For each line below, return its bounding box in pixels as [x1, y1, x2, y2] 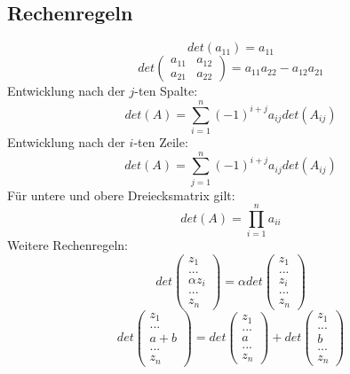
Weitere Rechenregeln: [7, 236, 128, 254]
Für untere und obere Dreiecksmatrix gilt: [7, 185, 235, 204]
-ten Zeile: [133, 132, 188, 151]
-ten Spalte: [134, 82, 198, 100]
